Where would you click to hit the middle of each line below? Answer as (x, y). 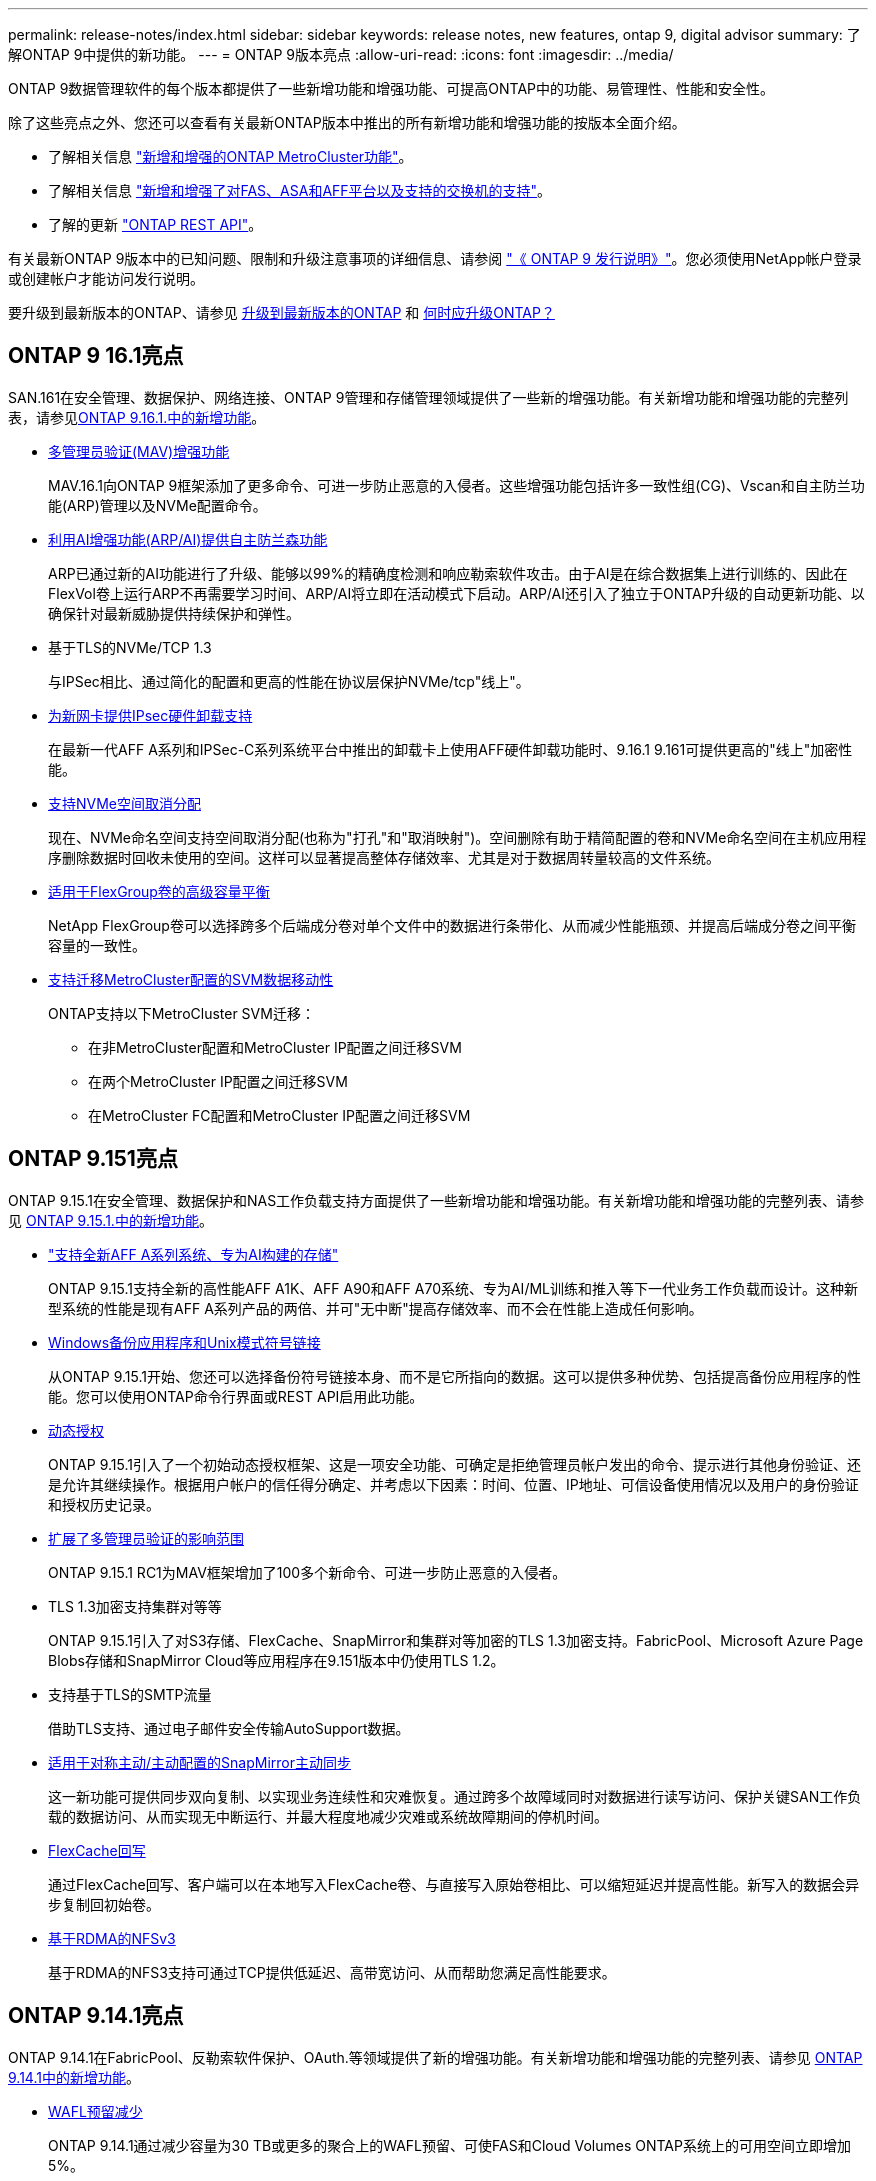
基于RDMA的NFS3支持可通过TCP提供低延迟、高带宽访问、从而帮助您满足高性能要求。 (332, 1972)
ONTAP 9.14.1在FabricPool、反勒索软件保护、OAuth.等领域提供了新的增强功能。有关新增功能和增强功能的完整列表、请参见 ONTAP (435, 2057)
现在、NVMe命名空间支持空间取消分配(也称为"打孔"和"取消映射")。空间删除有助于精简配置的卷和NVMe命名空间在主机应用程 (457, 837)
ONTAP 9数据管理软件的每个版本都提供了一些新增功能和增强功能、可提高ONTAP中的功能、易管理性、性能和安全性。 (391, 88)
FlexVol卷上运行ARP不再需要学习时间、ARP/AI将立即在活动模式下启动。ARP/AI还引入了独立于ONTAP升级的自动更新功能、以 (456, 593)
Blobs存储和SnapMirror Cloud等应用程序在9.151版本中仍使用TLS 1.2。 (276, 1660)
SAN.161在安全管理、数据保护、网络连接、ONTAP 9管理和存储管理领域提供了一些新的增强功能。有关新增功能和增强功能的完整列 (428, 397)
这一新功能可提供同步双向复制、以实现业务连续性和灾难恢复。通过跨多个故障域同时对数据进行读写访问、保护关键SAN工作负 (455, 1796)
